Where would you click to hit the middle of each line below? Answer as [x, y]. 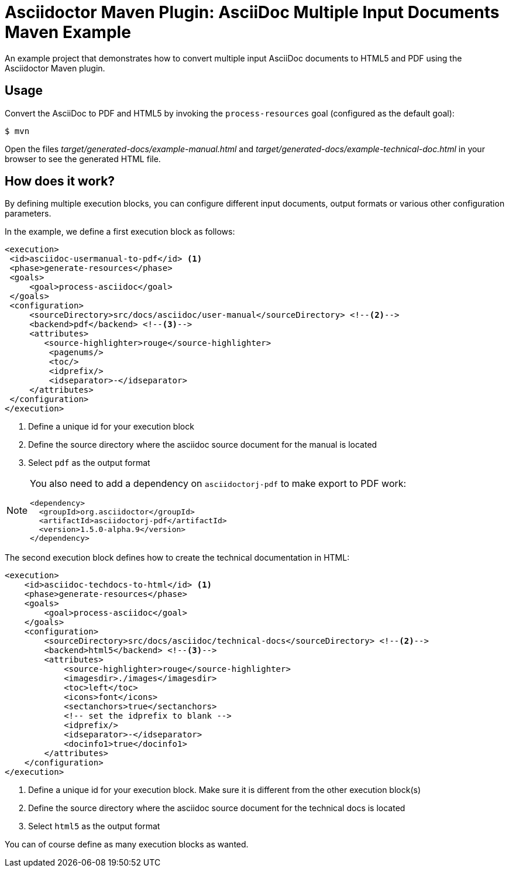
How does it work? [60, 181]
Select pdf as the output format [89, 463]
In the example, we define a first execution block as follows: [120, 232]
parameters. [28, 214]
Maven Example [68, 32]
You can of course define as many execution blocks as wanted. [127, 844]
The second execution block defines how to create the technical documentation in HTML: [177, 558]
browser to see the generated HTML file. [83, 159]
